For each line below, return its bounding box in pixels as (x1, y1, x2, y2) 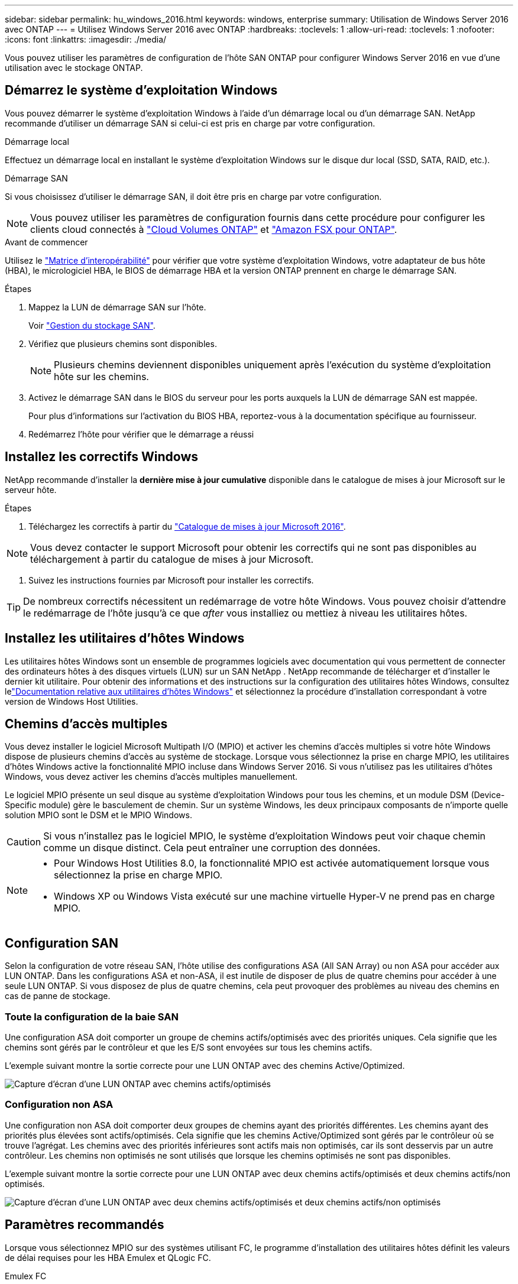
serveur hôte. (5, 484, 57, 495)
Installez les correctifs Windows (5, 449, 199, 465)
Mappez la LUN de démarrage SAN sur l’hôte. (28, 301, 206, 312)
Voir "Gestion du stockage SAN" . (28, 320, 156, 330)
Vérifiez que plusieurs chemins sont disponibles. (28, 338, 217, 349)
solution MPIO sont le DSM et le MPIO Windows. (5, 810, 192, 821)
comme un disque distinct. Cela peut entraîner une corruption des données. (43, 842, 381, 854)
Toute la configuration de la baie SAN (5, 1010, 179, 1023)
